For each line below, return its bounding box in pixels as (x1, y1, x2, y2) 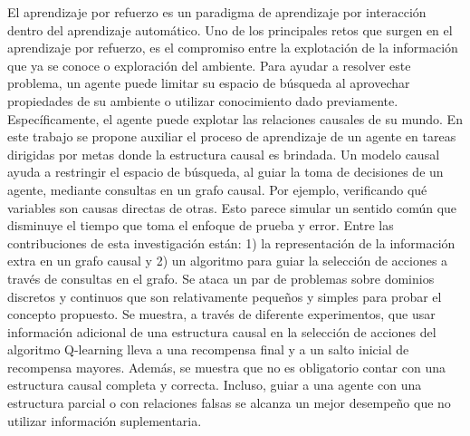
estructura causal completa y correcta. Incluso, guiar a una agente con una (7, 375, 422, 394)
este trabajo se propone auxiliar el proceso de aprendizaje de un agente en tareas (7, 127, 456, 146)
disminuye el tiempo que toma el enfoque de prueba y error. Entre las (7, 216, 394, 235)
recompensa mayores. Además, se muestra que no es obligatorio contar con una (7, 357, 446, 376)
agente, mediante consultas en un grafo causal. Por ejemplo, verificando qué (7, 179, 427, 199)
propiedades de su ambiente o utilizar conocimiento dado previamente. (7, 91, 398, 110)
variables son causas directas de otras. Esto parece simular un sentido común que (7, 198, 457, 217)
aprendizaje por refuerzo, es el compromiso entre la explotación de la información (7, 38, 458, 57)
